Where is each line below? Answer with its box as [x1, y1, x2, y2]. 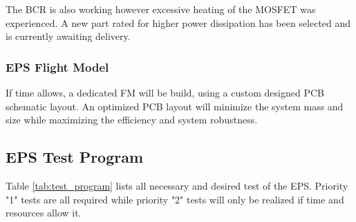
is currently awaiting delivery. [6, 29, 131, 43]
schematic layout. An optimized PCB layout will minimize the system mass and [6, 99, 344, 113]
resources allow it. [6, 205, 82, 220]
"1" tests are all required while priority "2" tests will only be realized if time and [6, 192, 344, 206]
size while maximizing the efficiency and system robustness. [6, 112, 258, 127]
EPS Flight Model [6, 58, 109, 75]
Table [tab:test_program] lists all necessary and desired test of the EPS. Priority [6, 178, 348, 192]
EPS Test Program [6, 146, 144, 168]
